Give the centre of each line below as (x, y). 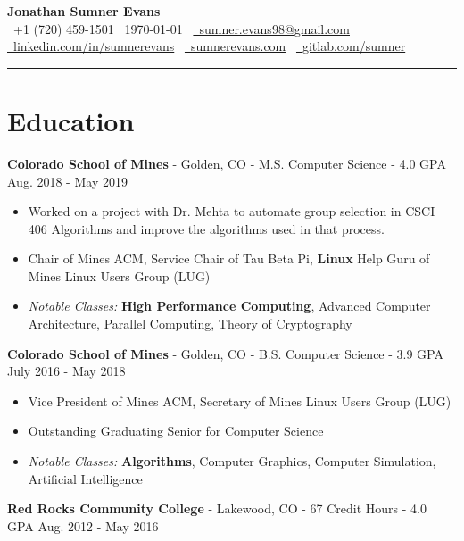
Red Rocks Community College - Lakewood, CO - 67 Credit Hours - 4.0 (217, 508)
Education (71, 120)
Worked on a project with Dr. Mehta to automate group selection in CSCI (232, 211)
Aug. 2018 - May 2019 (67, 181)
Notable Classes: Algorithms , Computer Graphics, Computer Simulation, (232, 461)
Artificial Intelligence (85, 478)
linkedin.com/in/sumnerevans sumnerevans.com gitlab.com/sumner (209, 46)
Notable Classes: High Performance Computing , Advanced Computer (229, 306)
